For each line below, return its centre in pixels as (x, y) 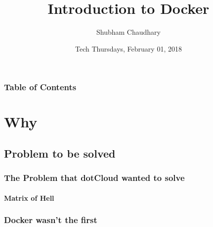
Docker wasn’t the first (51, 220)
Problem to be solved (60, 153)
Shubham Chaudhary (128, 32)
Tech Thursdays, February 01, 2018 (128, 48)
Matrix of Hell (29, 198)
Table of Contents (40, 87)
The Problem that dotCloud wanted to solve (94, 178)
